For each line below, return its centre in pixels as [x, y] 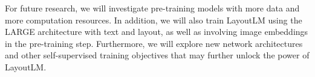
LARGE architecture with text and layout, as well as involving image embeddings [157, 32]
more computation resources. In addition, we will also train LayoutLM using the [154, 20]
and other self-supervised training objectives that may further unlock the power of [157, 55]
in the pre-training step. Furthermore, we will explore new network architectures [154, 43]
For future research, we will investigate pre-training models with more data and [152, 8]
